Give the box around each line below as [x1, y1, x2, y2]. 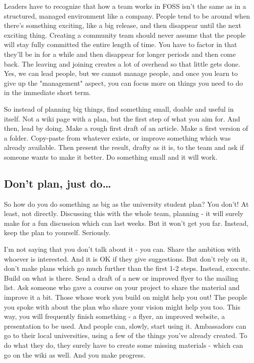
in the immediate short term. [4, 87, 91, 97]
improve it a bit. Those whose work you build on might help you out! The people [4, 292, 247, 302]
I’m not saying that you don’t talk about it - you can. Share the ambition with [4, 244, 241, 254]
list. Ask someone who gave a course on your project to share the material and [4, 282, 240, 292]
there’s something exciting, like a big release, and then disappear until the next [4, 20, 241, 30]
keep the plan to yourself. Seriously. [4, 227, 111, 238]
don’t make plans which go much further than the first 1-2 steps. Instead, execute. [4, 263, 251, 273]
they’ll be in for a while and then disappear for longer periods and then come [4, 48, 236, 59]
